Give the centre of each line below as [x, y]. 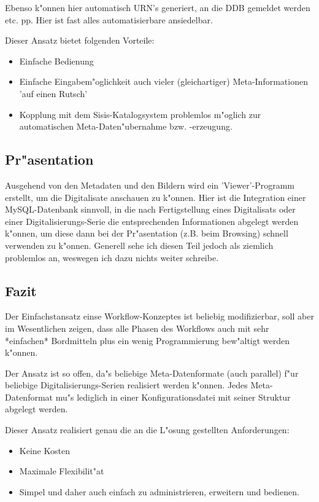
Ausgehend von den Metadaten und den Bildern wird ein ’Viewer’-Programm [150, 185]
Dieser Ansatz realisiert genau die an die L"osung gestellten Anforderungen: [147, 430]
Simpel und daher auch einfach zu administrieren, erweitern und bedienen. [159, 491]
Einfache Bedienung [56, 61]
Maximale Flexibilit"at [62, 471]
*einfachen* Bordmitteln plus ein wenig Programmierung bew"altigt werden [148, 340]
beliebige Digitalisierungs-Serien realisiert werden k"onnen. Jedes [126, 385]
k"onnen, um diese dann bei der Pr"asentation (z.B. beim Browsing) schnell [147, 233]
